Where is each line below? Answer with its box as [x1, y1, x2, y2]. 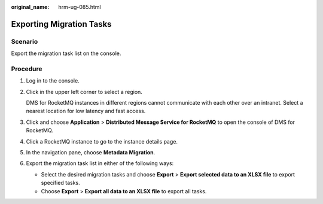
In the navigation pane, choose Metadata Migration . [26, 149, 156, 156]
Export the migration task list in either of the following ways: [26, 160, 174, 167]
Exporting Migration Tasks [11, 19, 112, 29]
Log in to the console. [26, 77, 80, 84]
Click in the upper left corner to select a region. [26, 88, 143, 95]
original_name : [11, 4, 50, 10]
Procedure [11, 65, 42, 73]
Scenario [11, 37, 38, 45]
